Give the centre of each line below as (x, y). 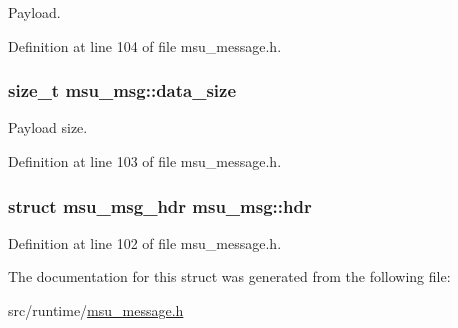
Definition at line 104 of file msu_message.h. (145, 45)
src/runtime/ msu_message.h (96, 310)
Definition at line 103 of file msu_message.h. (145, 161)
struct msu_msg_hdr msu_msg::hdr (160, 205)
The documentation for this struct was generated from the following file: (229, 276)
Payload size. (48, 127)
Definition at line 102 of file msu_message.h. (145, 242)
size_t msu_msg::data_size (122, 90)
